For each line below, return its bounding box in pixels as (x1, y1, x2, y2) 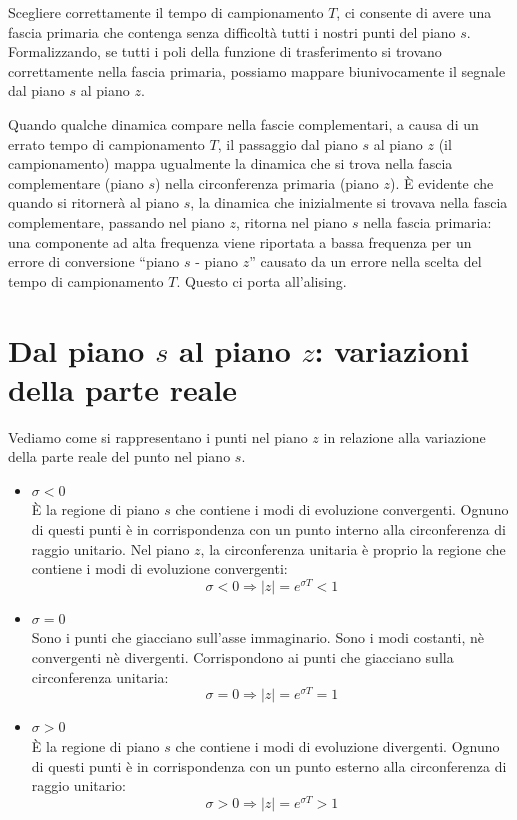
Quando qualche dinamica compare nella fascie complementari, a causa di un (8, 113, 479, 134)
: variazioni (314, 329, 470, 370)
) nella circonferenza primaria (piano (155, 172, 379, 193)
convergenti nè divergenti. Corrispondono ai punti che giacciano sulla (31, 647, 454, 668)
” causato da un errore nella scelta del (249, 251, 482, 272)
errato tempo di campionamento (8, 133, 205, 154)
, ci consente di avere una (336, 2, 492, 22)
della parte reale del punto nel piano (8, 446, 231, 467)
